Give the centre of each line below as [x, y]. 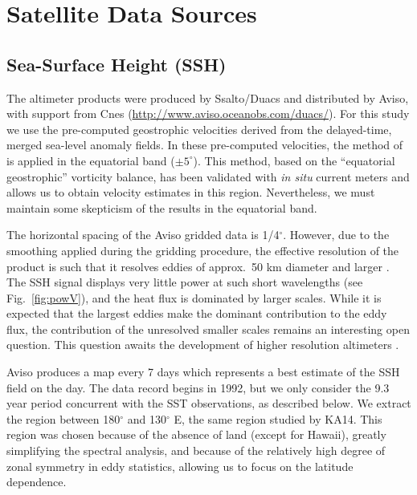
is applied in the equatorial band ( [91, 160]
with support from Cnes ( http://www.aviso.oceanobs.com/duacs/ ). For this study [208, 114]
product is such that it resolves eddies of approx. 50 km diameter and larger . [198, 266]
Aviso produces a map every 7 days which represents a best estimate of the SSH [203, 372]
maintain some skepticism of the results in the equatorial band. [162, 207]
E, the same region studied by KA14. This [278, 418]
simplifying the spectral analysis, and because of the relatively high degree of [196, 450]
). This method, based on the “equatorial [294, 160]
